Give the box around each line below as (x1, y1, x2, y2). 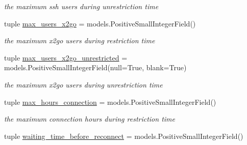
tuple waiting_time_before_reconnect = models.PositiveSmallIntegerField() (4, 130, 243, 141)
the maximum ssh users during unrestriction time (4, 1, 159, 11)
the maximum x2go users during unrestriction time (4, 79, 163, 90)
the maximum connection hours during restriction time (4, 113, 175, 124)
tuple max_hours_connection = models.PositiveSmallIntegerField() (4, 96, 216, 107)
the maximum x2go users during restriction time (4, 35, 155, 46)
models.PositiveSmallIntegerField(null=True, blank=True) (4, 62, 187, 73)
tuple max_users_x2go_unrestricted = (4, 52, 128, 63)
